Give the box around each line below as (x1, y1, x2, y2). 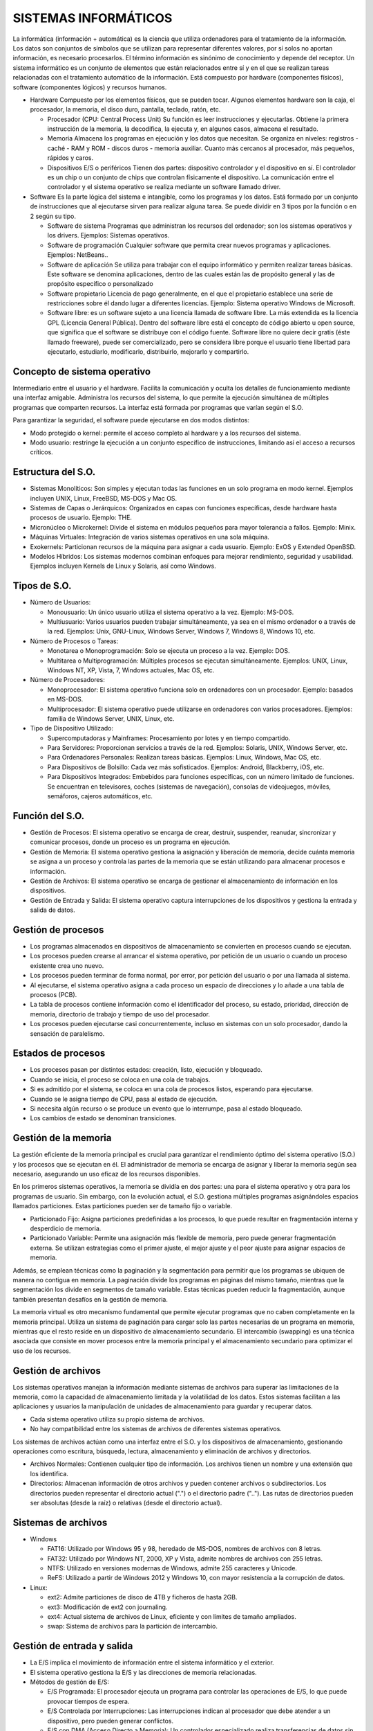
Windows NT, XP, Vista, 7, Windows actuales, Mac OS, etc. (47, 665, 215, 674)
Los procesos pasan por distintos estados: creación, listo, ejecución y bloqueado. (30, 1066, 262, 1074)
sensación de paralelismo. (30, 1029, 105, 1038)
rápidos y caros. (47, 154, 94, 162)
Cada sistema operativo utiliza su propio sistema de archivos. (30, 1415, 205, 1423)
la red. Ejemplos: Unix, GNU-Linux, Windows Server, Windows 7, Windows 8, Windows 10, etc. (47, 627, 316, 636)
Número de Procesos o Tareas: (30, 637, 119, 645)
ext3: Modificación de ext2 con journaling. (47, 1603, 168, 1611)
